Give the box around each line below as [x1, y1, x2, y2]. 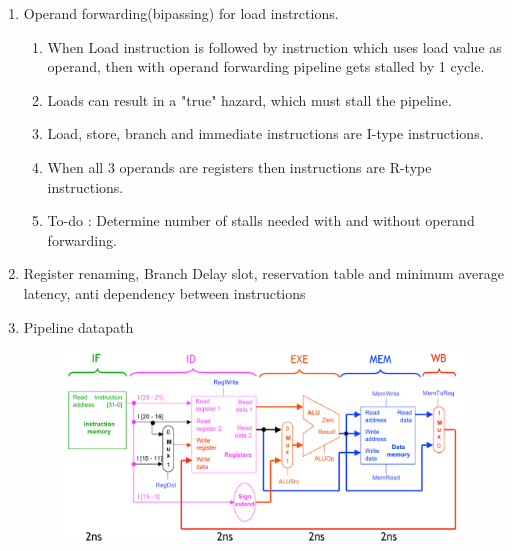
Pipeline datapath [23, 316, 134, 337]
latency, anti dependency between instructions [23, 282, 306, 303]
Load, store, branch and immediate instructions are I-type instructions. [47, 123, 484, 144]
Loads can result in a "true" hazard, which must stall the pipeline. [47, 89, 452, 110]
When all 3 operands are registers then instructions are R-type [47, 156, 432, 177]
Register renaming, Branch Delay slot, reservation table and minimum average [23, 263, 504, 284]
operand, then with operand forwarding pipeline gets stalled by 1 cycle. [47, 56, 485, 77]
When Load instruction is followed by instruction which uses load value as [47, 36, 502, 57]
